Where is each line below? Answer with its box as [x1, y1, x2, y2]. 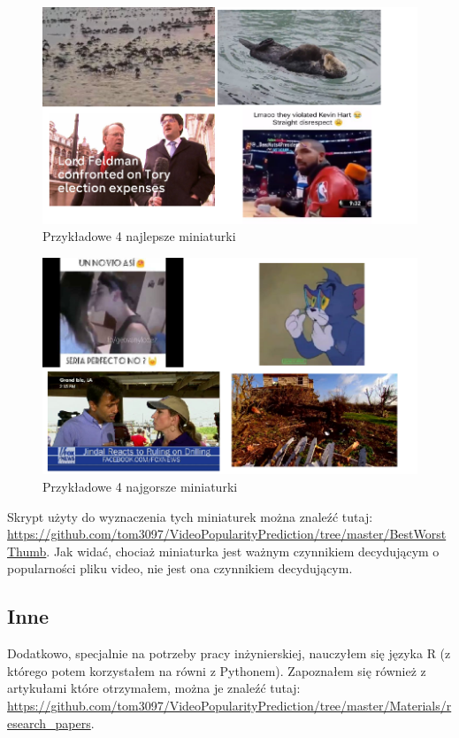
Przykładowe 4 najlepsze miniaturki [42, 227, 236, 245]
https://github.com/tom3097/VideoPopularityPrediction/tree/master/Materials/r [7, 696, 452, 715]
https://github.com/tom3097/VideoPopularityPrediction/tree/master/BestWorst [7, 524, 447, 543]
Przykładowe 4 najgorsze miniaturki [42, 478, 238, 496]
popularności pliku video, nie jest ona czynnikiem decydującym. [7, 559, 353, 578]
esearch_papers [7, 713, 91, 732]
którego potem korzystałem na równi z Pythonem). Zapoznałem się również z [7, 661, 426, 680]
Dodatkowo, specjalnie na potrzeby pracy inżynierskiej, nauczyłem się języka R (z [7, 644, 451, 663]
